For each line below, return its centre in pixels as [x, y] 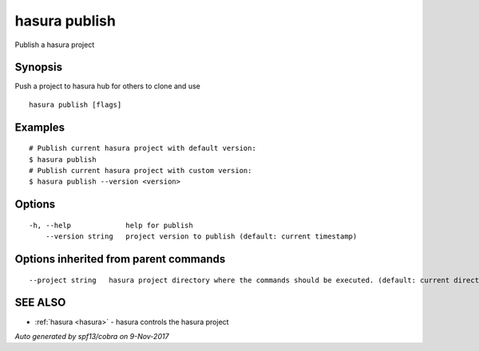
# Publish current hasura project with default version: [143, 148]
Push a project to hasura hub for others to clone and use [108, 86]
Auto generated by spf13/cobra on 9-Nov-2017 [92, 336]
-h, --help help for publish [111, 225]
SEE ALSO [40, 303]
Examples [40, 127]
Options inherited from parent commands [120, 259]
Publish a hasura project [55, 45]
